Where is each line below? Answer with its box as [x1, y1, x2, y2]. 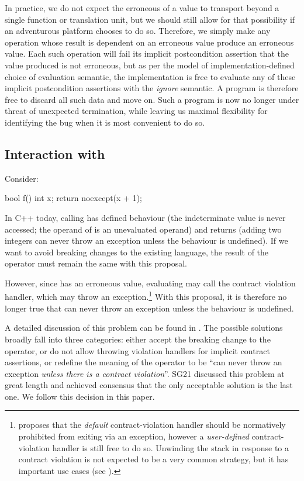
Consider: [5, 172, 39, 184]
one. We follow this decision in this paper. [5, 390, 155, 402]
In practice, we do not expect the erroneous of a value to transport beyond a [5, 2, 279, 13]
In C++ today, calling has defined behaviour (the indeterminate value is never [5, 211, 286, 223]
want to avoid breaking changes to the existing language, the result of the [5, 245, 269, 258]
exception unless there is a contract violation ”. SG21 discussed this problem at [5, 367, 285, 379]
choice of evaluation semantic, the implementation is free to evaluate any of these [5, 70, 296, 82]
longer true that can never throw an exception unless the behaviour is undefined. [5, 302, 294, 314]
